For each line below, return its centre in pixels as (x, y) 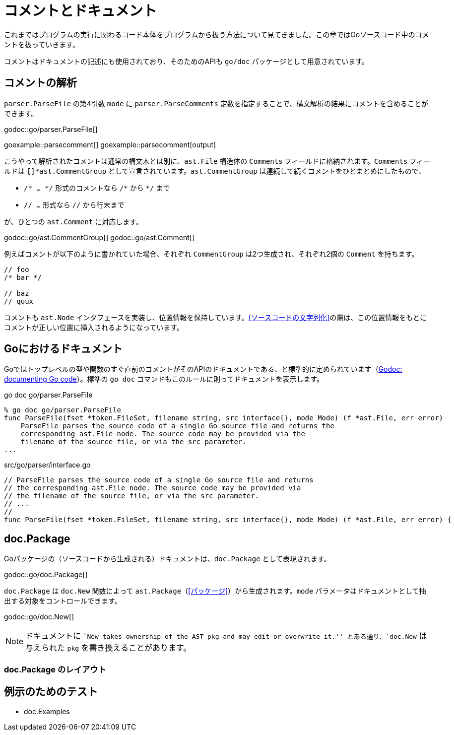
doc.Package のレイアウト (55, 669)
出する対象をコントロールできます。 (63, 601)
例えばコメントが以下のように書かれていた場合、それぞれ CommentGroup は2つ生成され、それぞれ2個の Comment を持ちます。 (211, 254)
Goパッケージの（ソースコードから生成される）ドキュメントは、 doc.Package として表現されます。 (167, 559)
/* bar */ (23, 277)
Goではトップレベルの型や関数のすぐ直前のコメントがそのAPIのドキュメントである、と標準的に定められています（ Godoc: (203, 369)
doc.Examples (47, 711)
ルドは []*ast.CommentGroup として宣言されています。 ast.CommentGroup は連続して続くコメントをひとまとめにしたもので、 (215, 171)
